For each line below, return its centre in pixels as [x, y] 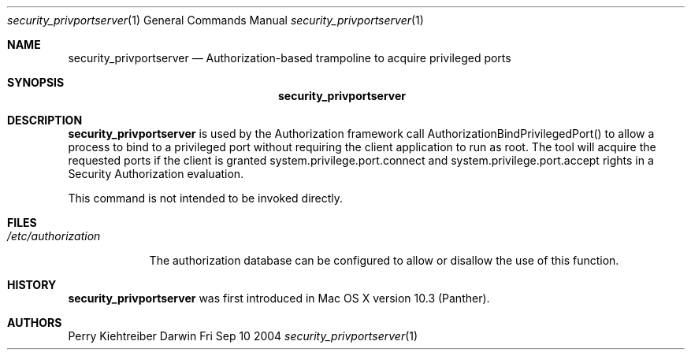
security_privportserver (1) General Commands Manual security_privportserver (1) [215, 20]
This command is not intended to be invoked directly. [206, 198]
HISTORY [32, 285]
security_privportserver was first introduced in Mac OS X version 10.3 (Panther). [279, 298]
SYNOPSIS [36, 82]
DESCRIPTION [45, 120]
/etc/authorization [54, 236]
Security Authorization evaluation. [156, 174]
